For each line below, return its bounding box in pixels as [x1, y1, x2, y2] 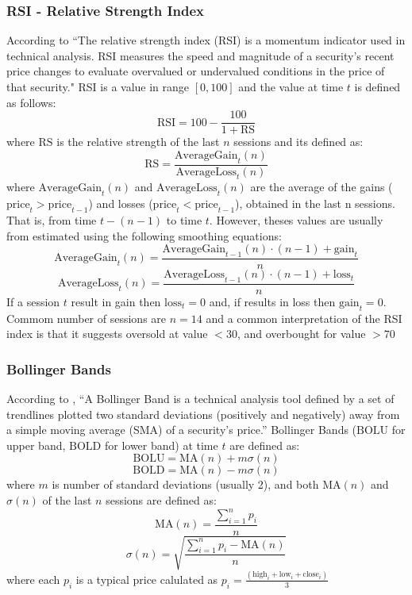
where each [6, 570, 60, 587]
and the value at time [238, 79, 344, 94]
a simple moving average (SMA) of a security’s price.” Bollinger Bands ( [6, 421, 357, 438]
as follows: [6, 94, 56, 110]
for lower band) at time [104, 436, 218, 453]
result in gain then [71, 293, 161, 309]
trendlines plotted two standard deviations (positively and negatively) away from [6, 405, 400, 422]
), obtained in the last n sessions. [235, 195, 395, 212]
